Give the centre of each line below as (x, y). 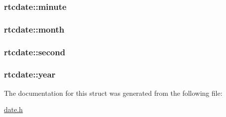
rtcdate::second (35, 52)
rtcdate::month (34, 29)
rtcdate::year (30, 74)
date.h (14, 109)
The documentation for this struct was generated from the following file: (113, 93)
